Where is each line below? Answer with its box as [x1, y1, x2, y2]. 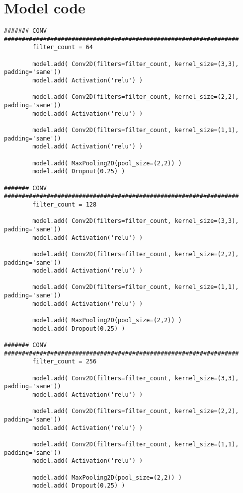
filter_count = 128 [32, 201, 97, 208]
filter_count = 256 [32, 358, 97, 365]
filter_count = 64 [32, 44, 93, 51]
